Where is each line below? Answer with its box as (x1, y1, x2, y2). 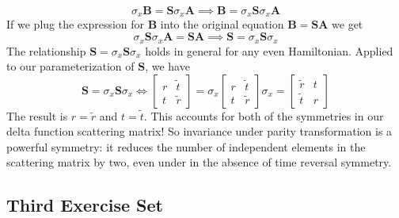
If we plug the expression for (6, 16, 145, 33)
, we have (145, 58, 190, 75)
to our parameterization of (6, 58, 135, 75)
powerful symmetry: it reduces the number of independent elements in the (6, 138, 366, 155)
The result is (6, 107, 68, 124)
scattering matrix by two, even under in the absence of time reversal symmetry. (6, 154, 392, 170)
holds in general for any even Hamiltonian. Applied (145, 42, 393, 59)
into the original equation (160, 16, 284, 33)
